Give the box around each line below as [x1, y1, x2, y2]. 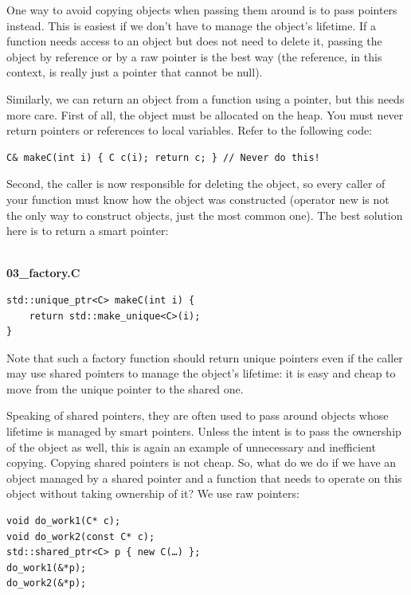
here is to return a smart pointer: [6, 222, 169, 239]
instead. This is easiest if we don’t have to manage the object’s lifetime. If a [6, 17, 376, 33]
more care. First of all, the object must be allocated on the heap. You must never [6, 106, 404, 123]
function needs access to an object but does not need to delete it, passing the [6, 33, 382, 49]
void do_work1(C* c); [6, 515, 121, 527]
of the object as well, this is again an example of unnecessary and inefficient [6, 438, 376, 455]
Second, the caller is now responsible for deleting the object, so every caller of [6, 175, 386, 192]
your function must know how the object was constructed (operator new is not [6, 190, 389, 207]
